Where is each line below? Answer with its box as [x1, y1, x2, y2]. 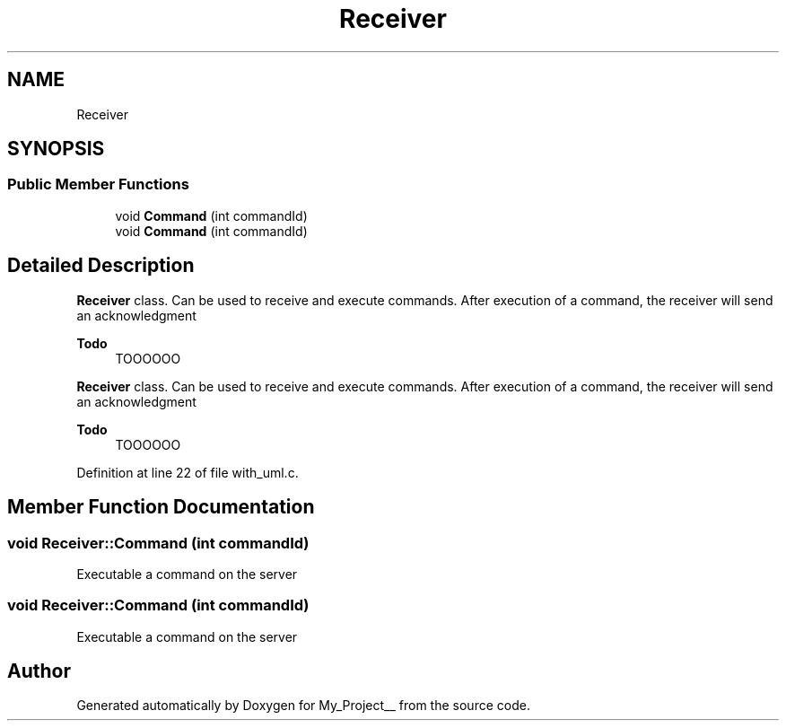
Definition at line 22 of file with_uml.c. [76, 464, 299, 480]
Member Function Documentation [7, 496, 315, 519]
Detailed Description [7, 254, 195, 277]
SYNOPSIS [7, 137, 105, 161]
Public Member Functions [7, 175, 189, 194]
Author [7, 660, 71, 683]
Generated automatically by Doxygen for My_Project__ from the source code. [76, 697, 530, 714]
